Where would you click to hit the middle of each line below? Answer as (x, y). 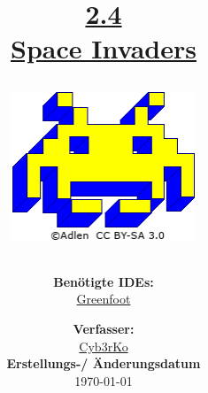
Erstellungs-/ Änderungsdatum (104, 363)
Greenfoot (104, 299)
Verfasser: (104, 329)
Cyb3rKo (104, 346)
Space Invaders (104, 48)
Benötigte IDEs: (104, 281)
